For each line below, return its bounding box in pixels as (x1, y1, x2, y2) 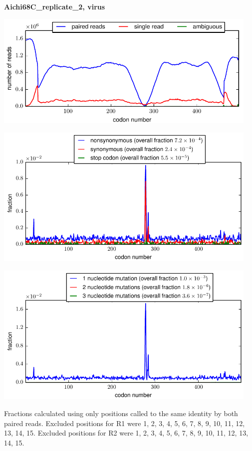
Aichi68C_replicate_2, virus (4, 1, 105, 11)
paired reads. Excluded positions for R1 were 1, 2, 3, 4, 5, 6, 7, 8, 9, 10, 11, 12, (4, 418, 245, 428)
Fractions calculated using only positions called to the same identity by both (4, 408, 238, 419)
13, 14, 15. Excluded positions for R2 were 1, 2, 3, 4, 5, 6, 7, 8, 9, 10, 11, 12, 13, (4, 428, 249, 438)
